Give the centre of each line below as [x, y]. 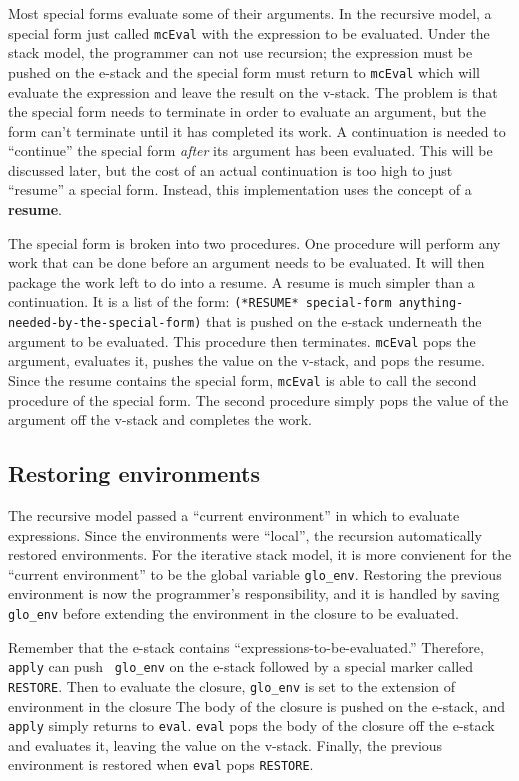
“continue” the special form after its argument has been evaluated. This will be [250, 150]
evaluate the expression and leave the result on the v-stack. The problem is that [253, 91]
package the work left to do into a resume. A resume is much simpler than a [241, 281]
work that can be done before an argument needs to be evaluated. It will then [246, 262]
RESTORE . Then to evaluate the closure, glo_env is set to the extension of [232, 685]
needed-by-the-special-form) [105, 323]
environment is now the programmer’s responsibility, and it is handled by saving [254, 593]
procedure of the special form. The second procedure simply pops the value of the [258, 399]
